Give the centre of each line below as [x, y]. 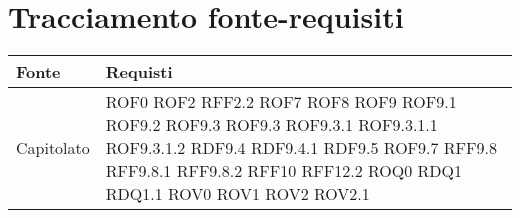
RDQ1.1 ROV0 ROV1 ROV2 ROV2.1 [237, 194]
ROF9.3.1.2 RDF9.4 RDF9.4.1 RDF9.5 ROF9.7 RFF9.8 [301, 148]
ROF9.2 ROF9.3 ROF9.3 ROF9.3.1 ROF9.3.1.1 [271, 125]
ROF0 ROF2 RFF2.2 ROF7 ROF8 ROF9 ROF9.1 [281, 102]
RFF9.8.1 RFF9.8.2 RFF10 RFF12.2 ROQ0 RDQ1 [284, 171]
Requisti [139, 72]
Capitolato [53, 148]
